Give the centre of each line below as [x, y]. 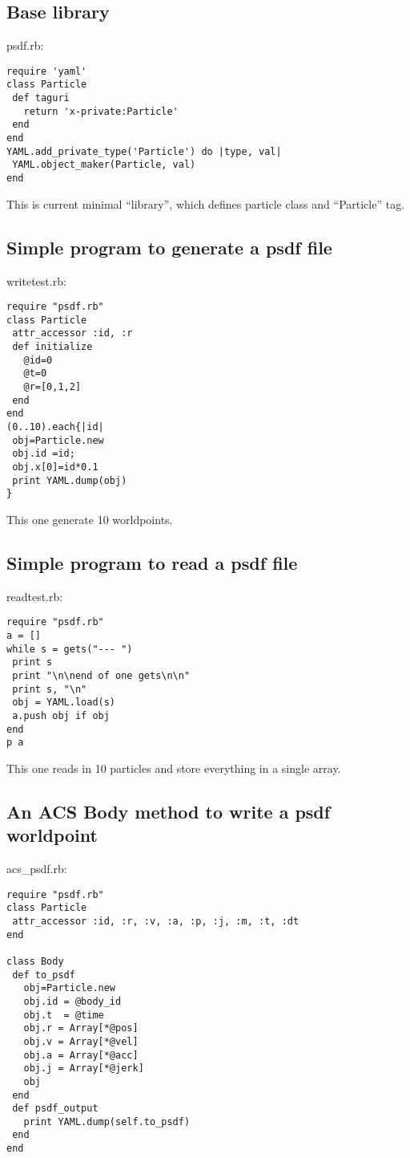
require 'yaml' [47, 71]
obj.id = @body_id [72, 1001]
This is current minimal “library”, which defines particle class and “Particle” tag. [206, 203]
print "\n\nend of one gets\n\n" [101, 675]
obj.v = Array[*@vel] [81, 1041]
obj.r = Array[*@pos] [81, 1028]
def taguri [41, 98]
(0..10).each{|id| [55, 427]
